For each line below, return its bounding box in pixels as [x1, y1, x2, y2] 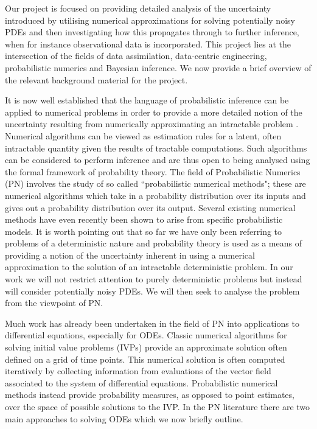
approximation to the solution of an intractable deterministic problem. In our [5, 260, 293, 273]
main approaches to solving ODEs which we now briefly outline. [5, 412, 243, 425]
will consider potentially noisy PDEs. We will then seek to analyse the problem [5, 284, 300, 297]
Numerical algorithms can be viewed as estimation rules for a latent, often [5, 129, 282, 142]
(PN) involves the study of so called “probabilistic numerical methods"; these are [5, 177, 306, 190]
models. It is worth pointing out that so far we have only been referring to [5, 225, 282, 237]
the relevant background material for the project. [5, 73, 188, 86]
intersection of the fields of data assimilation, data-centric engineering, [5, 49, 267, 62]
